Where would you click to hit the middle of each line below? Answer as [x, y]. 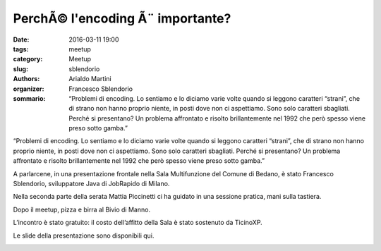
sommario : [29, 98]
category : [28, 59]
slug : [20, 69]
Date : [21, 39]
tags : [21, 49]
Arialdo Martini [90, 79]
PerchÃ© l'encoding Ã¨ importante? [122, 18]
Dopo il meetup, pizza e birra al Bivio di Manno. [82, 209]
